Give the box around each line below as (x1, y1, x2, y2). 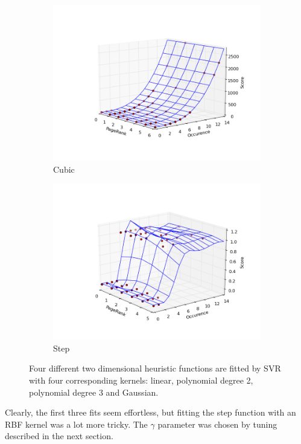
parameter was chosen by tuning (157, 417, 277, 430)
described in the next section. (5, 430, 113, 442)
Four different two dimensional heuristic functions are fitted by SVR (29, 362, 281, 375)
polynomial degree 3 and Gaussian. (29, 385, 159, 398)
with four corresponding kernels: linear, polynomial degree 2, (29, 373, 253, 386)
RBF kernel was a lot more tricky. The (5, 417, 148, 430)
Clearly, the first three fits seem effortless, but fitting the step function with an (5, 406, 296, 419)
